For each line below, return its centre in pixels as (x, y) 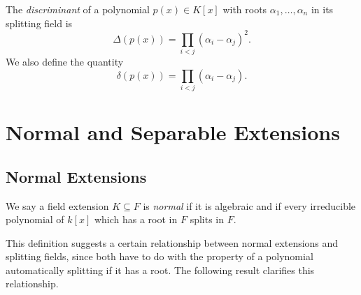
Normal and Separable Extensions (173, 132)
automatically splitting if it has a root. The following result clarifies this (160, 270)
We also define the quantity (65, 62)
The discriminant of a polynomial (78, 9)
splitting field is (39, 23)
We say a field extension (57, 205)
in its (322, 9)
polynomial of (35, 219)
